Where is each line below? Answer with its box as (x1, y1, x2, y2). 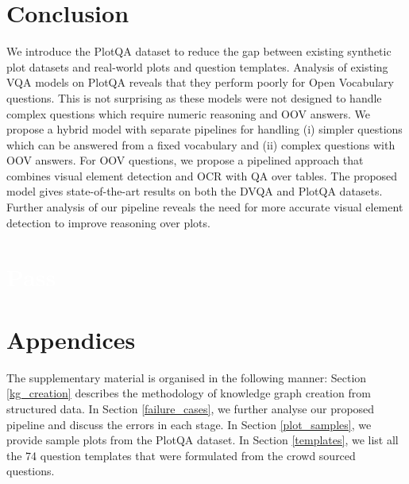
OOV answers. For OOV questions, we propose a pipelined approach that (6, 152, 364, 168)
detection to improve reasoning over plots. (6, 214, 210, 230)
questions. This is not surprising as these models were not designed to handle (6, 89, 382, 106)
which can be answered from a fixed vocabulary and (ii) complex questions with (6, 136, 395, 153)
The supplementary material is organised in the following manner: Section (6, 369, 367, 385)
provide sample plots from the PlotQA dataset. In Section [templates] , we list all (6, 432, 399, 448)
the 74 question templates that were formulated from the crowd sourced (6, 447, 356, 463)
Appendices (6, 323, 136, 355)
